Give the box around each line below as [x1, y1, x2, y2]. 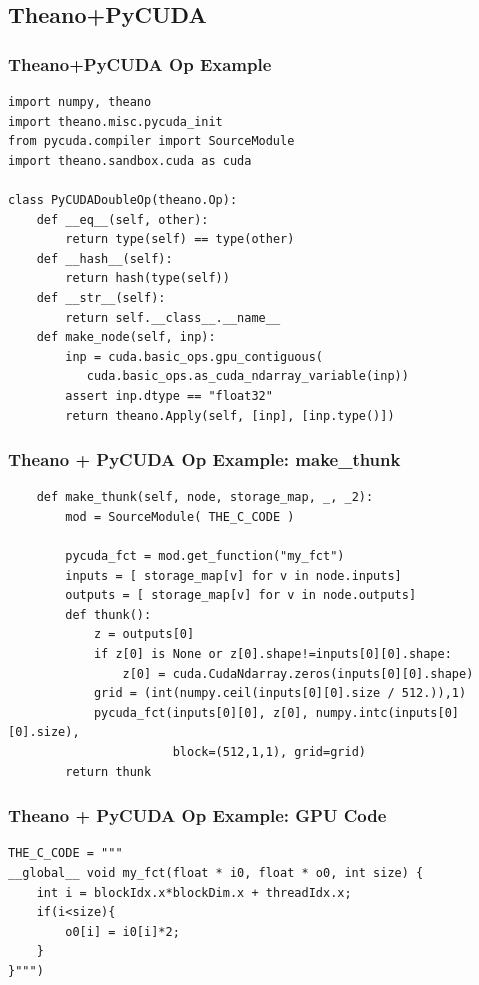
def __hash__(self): [36, 251, 173, 266]
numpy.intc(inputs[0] [315, 705, 460, 720]
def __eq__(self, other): [36, 212, 209, 227]
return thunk [65, 764, 152, 779]
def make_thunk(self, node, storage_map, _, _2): [36, 490, 374, 505]
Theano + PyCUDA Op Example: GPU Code [8, 803, 387, 828]
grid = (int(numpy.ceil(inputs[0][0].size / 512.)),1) [93, 686, 467, 701]
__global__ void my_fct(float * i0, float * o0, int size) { [8, 866, 424, 881]
